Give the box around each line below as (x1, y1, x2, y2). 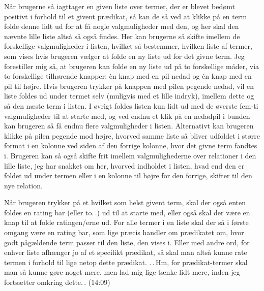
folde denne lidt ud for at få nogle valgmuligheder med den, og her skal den (4, 21, 239, 31)
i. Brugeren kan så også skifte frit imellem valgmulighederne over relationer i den (4, 150, 256, 160)
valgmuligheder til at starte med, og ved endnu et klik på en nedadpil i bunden (4, 110, 250, 121)
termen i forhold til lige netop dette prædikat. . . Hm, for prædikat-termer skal (4, 256, 248, 267)
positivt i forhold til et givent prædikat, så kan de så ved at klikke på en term (4, 11, 247, 21)
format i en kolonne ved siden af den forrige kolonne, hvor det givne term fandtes (4, 140, 257, 151)
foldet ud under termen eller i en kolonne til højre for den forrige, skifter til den (4, 170, 252, 181)
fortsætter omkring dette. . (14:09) (4, 277, 110, 287)
